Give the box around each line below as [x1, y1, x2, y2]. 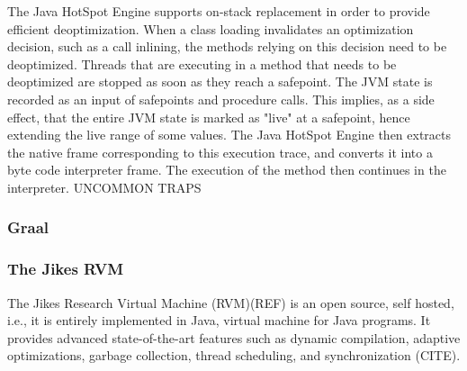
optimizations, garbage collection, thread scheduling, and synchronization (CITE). [7, 346, 461, 365]
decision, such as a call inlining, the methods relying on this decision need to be [7, 37, 447, 56]
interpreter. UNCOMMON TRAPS [7, 177, 202, 196]
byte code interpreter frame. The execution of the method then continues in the [7, 160, 446, 179]
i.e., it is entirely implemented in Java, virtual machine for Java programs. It [7, 311, 431, 330]
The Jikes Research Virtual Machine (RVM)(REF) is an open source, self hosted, [7, 293, 454, 312]
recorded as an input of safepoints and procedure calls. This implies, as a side [7, 89, 435, 108]
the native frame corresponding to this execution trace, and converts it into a [7, 142, 433, 161]
